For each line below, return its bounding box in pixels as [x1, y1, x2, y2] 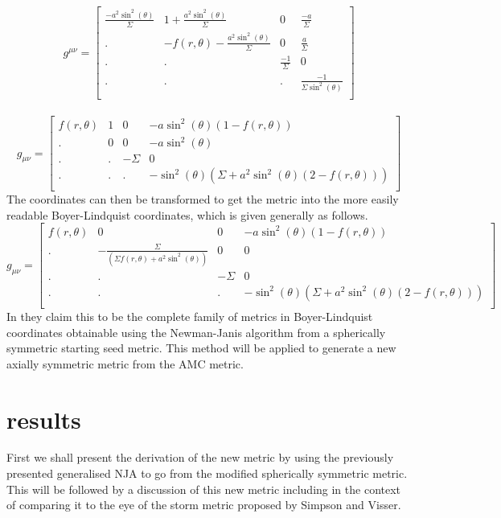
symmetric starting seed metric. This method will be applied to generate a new [6, 339, 396, 356]
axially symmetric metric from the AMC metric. [6, 355, 244, 372]
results [6, 402, 81, 435]
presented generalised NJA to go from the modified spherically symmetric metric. [6, 465, 408, 482]
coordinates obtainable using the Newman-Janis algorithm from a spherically [6, 323, 386, 340]
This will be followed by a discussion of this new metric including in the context [6, 480, 401, 497]
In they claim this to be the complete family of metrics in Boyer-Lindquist [6, 307, 373, 324]
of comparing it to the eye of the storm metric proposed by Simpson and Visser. [6, 496, 401, 513]
